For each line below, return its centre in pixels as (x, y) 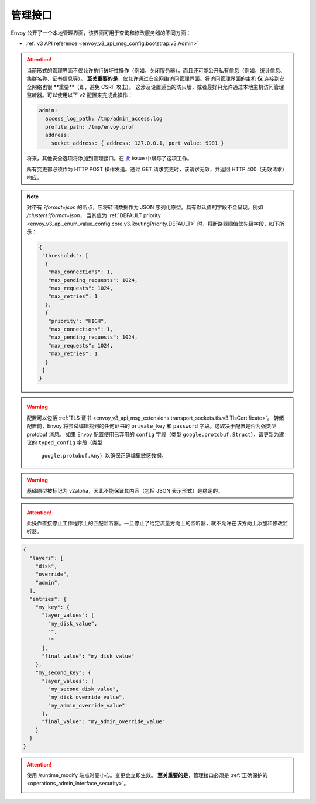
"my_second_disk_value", (83, 689)
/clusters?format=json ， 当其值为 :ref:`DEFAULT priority (94, 215)
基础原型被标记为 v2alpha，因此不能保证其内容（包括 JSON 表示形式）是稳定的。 (125, 491)
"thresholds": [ (65, 255)
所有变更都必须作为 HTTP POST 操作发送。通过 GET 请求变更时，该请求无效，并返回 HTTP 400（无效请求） (157, 169)
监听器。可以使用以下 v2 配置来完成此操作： (80, 95)
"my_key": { (53, 607)
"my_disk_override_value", (86, 697)
